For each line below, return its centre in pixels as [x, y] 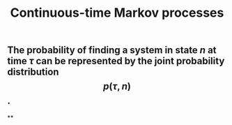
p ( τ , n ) [117, 86]
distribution [33, 72]
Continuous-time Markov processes [117, 13]
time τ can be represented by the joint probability [116, 61]
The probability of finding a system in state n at [112, 50]
